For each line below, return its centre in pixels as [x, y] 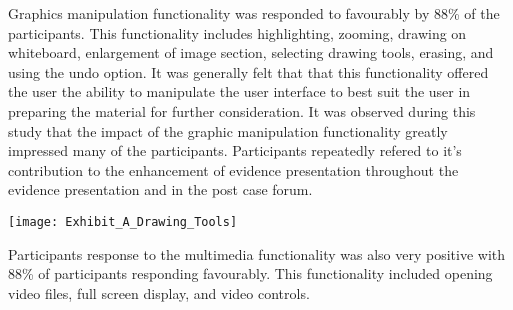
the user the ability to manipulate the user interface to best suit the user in [239, 91]
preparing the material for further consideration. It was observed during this [242, 110]
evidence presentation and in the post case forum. [160, 189]
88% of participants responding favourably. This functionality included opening [250, 273]
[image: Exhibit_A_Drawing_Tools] [123, 221]
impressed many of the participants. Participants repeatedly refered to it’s [235, 150]
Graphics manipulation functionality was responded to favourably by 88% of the [254, 13]
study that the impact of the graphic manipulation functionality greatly [228, 130]
